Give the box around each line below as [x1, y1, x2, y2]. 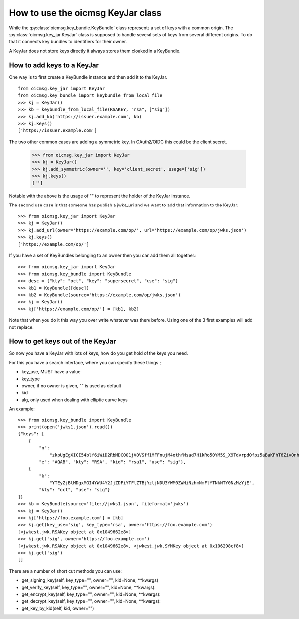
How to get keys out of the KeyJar [9, 337, 116, 346]
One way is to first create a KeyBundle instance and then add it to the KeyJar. [9, 74, 168, 80]
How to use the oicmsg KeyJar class [9, 7, 162, 18]
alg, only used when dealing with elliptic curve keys [21, 397, 128, 403]
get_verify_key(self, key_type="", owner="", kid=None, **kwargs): [21, 584, 156, 590]
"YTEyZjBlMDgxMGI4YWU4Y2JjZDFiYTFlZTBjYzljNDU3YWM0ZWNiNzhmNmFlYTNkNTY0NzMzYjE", [49, 480, 255, 486]
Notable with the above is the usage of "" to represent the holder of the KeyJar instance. [9, 193, 191, 199]
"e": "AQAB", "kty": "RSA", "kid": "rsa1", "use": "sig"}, [39, 459, 186, 465]
